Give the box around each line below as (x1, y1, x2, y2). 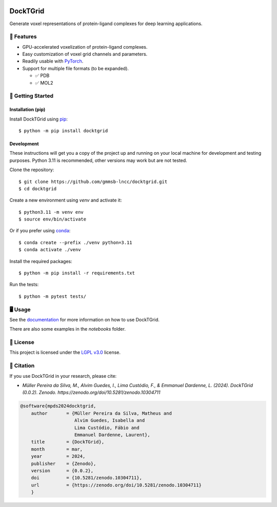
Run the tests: (9, 281, 39, 288)
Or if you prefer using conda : (9, 228, 71, 234)
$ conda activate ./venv (18, 247, 81, 253)
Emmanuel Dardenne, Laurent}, (74, 432, 151, 438)
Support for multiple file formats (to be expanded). (22, 65, 129, 71)
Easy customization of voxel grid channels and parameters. (22, 51, 148, 57)
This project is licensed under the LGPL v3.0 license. (9, 349, 121, 356)
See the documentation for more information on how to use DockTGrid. (9, 316, 160, 322)
